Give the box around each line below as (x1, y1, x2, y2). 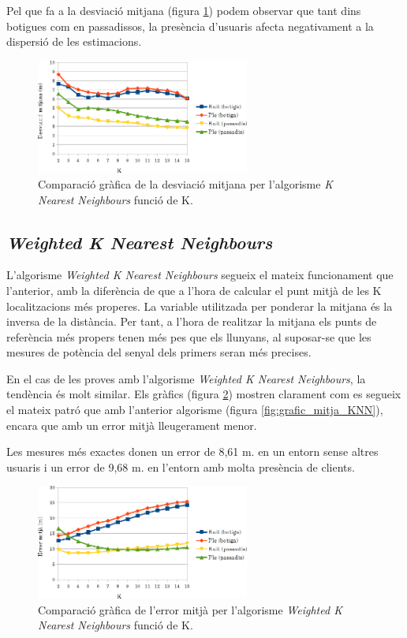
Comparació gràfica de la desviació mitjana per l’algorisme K (38, 175, 333, 192)
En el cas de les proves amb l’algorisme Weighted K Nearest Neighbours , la (6, 370, 366, 386)
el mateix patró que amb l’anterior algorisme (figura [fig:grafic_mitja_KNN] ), (6, 401, 383, 418)
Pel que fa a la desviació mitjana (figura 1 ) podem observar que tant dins (6, 2, 361, 18)
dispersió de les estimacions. (6, 33, 142, 50)
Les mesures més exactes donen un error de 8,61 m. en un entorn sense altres (6, 443, 379, 460)
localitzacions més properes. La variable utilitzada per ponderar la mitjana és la (6, 297, 393, 314)
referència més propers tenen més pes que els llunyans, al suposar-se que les (6, 328, 372, 345)
